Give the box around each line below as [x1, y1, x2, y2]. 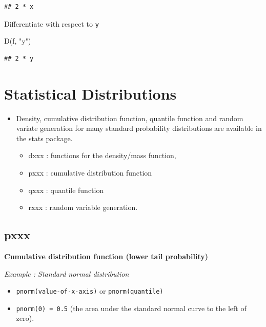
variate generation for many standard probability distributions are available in [16, 123, 262, 133]
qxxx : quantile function [28, 184, 104, 195]
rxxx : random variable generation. [28, 202, 138, 213]
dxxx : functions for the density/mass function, [28, 150, 176, 161]
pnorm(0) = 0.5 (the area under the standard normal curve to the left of [16, 302, 247, 313]
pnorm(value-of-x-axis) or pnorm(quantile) [16, 285, 163, 296]
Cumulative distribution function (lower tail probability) [4, 251, 209, 261]
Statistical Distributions [4, 83, 177, 104]
